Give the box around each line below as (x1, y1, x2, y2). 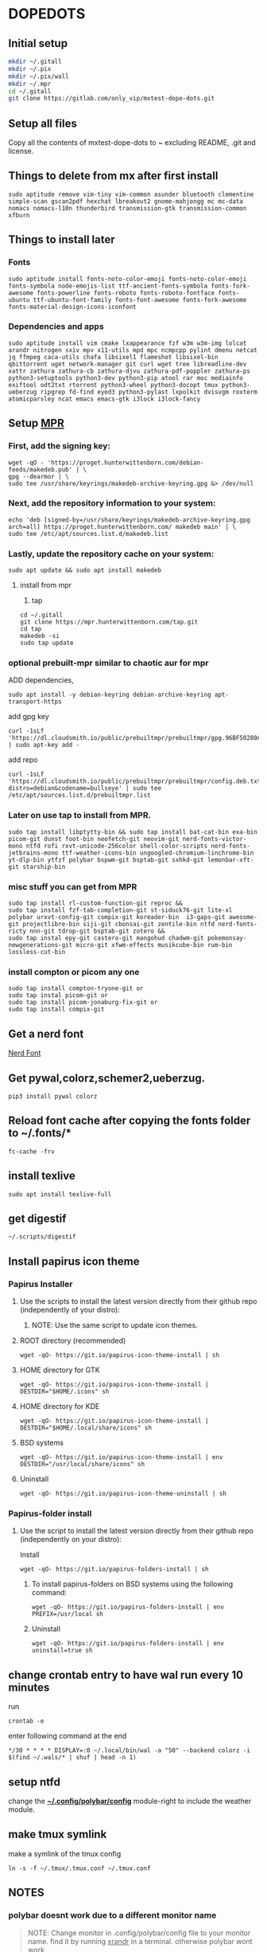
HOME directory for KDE (19, 1402, 100, 1411)
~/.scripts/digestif (8, 1233, 77, 1241)
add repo (8, 755, 38, 765)
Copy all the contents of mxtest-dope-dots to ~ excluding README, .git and (8, 138, 256, 147)
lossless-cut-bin (8, 949, 66, 956)
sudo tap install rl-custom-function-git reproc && (8, 899, 183, 908)
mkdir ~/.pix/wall (8, 72, 69, 80)
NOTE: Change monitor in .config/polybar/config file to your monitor (27, 1928, 251, 1938)
